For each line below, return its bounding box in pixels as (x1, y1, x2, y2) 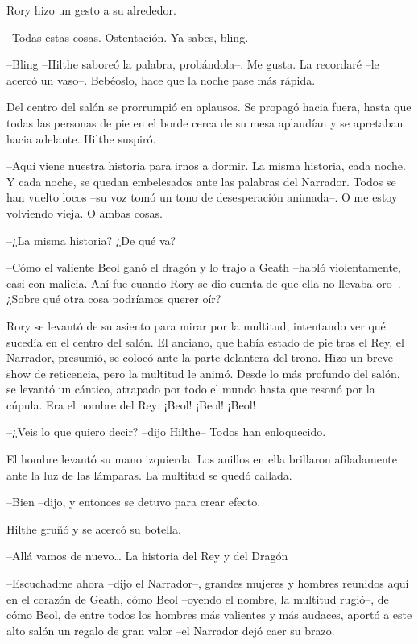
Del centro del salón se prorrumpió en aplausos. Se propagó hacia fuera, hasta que (6, 98, 412, 115)
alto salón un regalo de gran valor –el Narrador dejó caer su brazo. (6, 621, 335, 638)
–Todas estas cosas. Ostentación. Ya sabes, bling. (6, 28, 249, 45)
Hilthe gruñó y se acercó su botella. (6, 520, 181, 537)
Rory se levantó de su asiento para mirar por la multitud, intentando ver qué (6, 317, 386, 334)
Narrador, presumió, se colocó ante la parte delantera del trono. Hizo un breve (6, 349, 393, 366)
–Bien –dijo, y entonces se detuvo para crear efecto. (6, 493, 261, 510)
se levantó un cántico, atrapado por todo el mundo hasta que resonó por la (6, 380, 375, 397)
